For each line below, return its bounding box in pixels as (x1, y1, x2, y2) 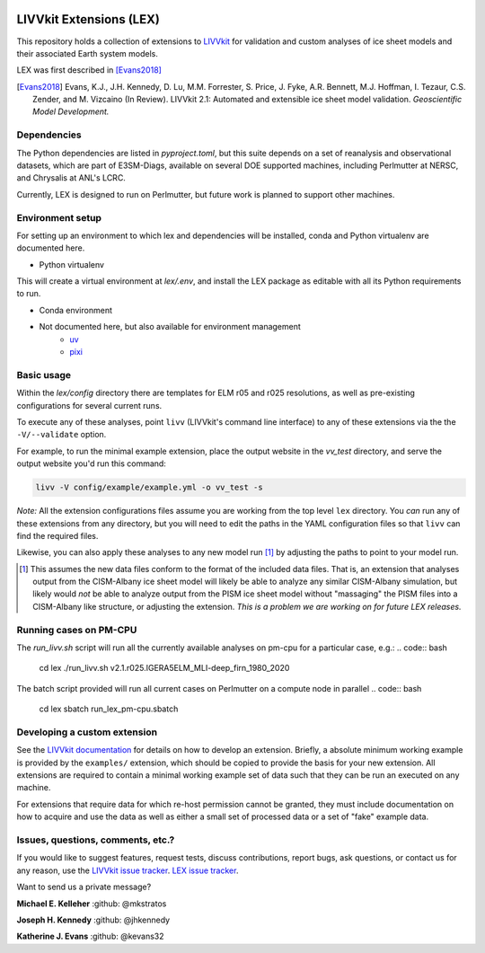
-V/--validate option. (16, 429, 107, 440)
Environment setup (16, 211, 102, 224)
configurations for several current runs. (16, 400, 163, 410)
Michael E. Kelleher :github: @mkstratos (16, 898, 167, 909)
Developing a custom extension (16, 726, 157, 738)
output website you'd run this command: (16, 458, 166, 469)
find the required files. (16, 530, 99, 541)
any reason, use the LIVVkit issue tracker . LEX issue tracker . (16, 865, 239, 876)
